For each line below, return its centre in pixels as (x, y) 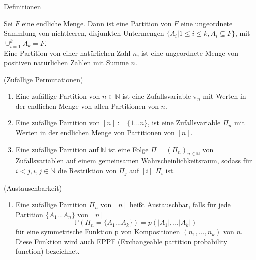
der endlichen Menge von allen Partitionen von (87, 105)
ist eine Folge (128, 149)
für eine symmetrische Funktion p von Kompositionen (98, 232)
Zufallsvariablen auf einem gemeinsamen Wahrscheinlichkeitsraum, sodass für (134, 161)
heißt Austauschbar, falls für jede (180, 205)
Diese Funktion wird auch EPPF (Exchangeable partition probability (122, 241)
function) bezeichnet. (48, 251)
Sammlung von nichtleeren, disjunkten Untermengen (84, 33)
